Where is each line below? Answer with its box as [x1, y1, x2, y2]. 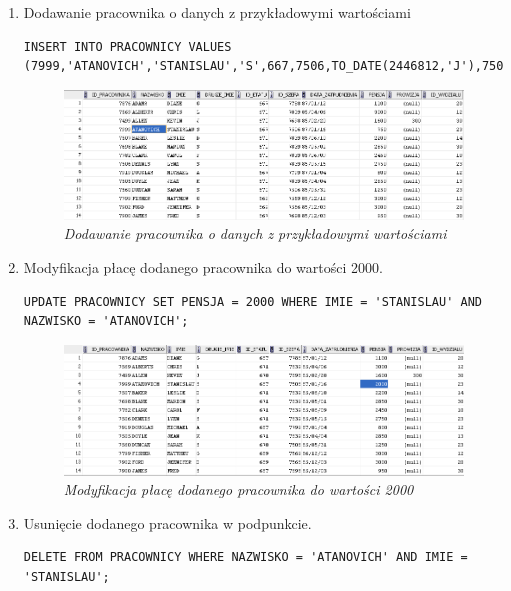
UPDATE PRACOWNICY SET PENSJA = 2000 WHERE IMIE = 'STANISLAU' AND [23, 294, 482, 309]
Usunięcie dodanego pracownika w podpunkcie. [23, 512, 312, 533]
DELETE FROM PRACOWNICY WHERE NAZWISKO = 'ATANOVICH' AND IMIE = [23, 550, 468, 565]
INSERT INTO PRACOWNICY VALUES [23, 39, 232, 54]
